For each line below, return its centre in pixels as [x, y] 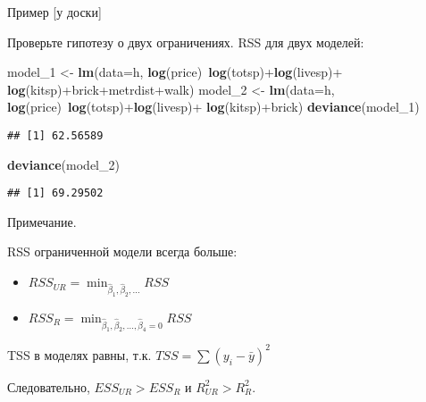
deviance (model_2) [63, 164]
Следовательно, [49, 386]
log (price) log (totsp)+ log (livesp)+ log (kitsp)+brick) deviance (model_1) [213, 107]
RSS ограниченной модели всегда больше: [122, 251]
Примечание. [42, 221]
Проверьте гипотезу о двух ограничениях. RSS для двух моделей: [186, 42]
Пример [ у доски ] [54, 12]
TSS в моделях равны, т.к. [79, 354]
